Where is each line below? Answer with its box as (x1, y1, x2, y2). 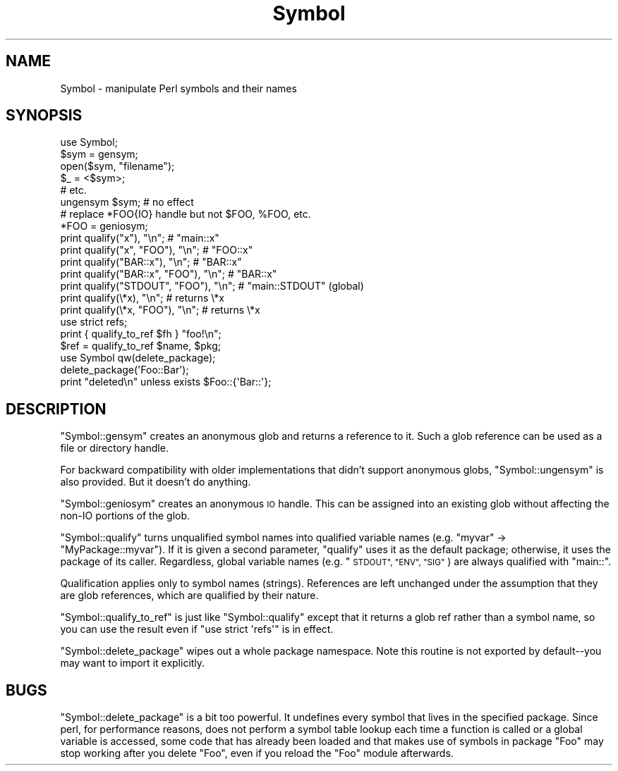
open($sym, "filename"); (60, 160, 175, 173)
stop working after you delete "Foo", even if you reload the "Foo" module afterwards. (60, 747, 454, 760)
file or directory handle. (60, 442, 169, 455)
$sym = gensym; (60, 148, 138, 161)
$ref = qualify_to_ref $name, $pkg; (60, 340, 221, 352)
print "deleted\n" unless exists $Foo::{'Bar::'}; (60, 376, 272, 388)
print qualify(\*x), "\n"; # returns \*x (60, 292, 224, 304)
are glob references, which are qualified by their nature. (60, 589, 319, 602)
